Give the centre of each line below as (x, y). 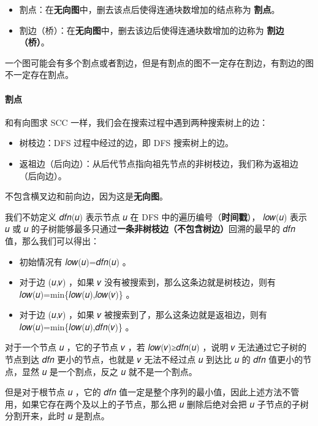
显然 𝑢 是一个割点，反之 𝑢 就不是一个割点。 (109, 371)
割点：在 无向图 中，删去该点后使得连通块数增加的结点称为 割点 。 (150, 9)
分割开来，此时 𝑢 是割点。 (57, 416)
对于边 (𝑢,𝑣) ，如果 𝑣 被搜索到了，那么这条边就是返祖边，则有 (143, 315)
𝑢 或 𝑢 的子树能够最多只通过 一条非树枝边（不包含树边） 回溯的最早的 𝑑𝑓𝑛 (150, 229)
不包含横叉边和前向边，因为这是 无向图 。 (86, 196)
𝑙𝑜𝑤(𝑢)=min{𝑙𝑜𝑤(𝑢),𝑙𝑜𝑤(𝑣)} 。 (77, 294)
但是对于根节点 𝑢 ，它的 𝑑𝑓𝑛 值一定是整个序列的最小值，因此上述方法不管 (152, 392)
